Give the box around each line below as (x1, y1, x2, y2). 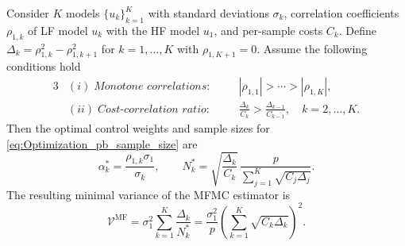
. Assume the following (256, 40, 368, 56)
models (66, 5, 100, 21)
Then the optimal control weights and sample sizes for (6, 120, 270, 136)
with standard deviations (148, 5, 269, 21)
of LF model (28, 21, 88, 38)
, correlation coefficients (283, 5, 399, 21)
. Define (338, 21, 376, 38)
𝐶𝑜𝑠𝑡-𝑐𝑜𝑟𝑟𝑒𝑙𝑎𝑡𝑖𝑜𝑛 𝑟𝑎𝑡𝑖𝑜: (97, 103, 210, 115)
